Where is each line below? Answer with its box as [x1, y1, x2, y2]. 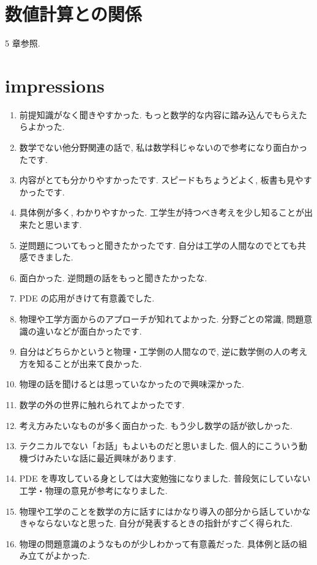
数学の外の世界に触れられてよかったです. [19, 398, 185, 411]
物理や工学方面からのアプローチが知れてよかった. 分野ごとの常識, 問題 [19, 312, 304, 325]
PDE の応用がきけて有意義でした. [19, 292, 155, 305]
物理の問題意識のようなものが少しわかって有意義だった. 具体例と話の [19, 537, 299, 550]
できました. [28, 251, 73, 264]
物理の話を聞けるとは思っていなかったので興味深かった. [19, 377, 244, 390]
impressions [5, 72, 105, 97]
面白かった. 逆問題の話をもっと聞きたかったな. [19, 271, 207, 284]
